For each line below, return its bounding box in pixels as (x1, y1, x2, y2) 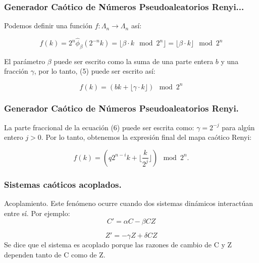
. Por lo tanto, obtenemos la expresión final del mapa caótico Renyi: (41, 132, 252, 142)
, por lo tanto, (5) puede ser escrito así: (34, 66, 156, 76)
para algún (222, 122, 255, 132)
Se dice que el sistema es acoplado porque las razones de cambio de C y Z (4, 239, 232, 250)
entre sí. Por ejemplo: (4, 207, 70, 218)
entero (4, 132, 23, 142)
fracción (4, 66, 28, 76)
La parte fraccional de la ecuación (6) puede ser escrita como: (4, 122, 194, 132)
